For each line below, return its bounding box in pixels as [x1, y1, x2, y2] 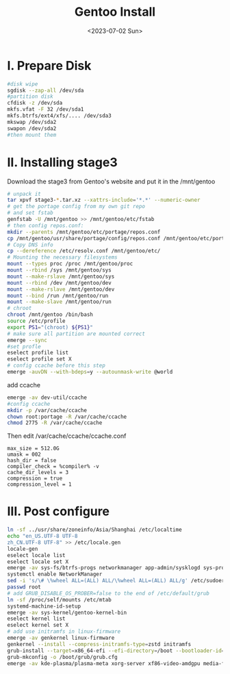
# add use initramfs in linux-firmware [7, 628, 121, 635]
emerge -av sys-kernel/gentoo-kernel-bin [7, 609, 127, 616]
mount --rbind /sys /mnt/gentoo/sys [7, 267, 112, 274]
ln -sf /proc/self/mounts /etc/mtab [7, 596, 112, 603]
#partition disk [7, 93, 53, 100]
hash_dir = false [7, 457, 57, 464]
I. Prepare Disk [7, 57, 92, 73]
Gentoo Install [74, 4, 156, 20]
